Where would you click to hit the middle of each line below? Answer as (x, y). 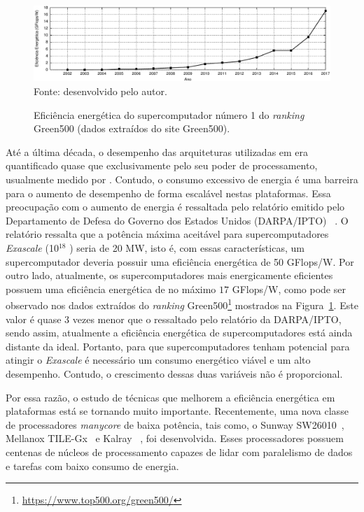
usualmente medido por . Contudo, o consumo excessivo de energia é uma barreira (182, 179)
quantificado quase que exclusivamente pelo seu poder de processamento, (162, 165)
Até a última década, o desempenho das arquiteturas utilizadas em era (157, 151)
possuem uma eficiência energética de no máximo (111, 289)
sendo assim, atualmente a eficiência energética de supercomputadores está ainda (179, 333)
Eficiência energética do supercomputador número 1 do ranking (169, 114)
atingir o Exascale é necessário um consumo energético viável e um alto (158, 360)
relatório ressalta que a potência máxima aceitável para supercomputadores (167, 234)
